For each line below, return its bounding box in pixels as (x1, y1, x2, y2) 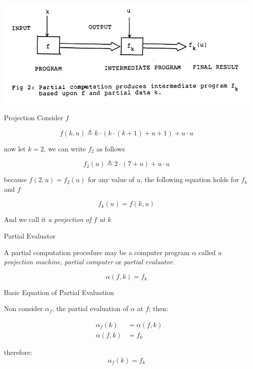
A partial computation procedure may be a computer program (4, 247, 190, 257)
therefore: (4, 347, 33, 357)
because (4, 174, 27, 184)
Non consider (4, 303, 43, 314)
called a (199, 247, 221, 257)
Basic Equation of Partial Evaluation (4, 287, 114, 297)
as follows (96, 143, 125, 153)
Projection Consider (4, 112, 63, 123)
